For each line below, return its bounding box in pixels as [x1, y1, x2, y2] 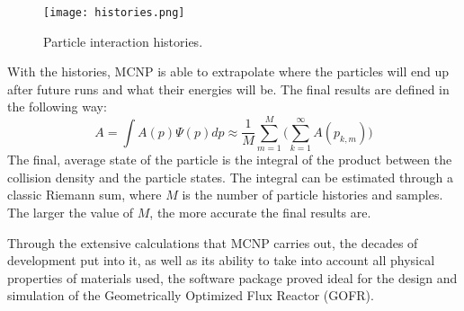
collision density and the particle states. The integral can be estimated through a [7, 167, 453, 186]
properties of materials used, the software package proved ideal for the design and [7, 268, 458, 287]
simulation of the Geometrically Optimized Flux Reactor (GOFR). [7, 286, 374, 305]
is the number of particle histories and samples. [182, 185, 443, 204]
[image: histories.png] [43, 6, 185, 19]
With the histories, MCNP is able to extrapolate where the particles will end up [7, 62, 450, 81]
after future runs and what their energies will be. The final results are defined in [7, 79, 450, 98]
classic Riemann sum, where [7, 185, 162, 204]
